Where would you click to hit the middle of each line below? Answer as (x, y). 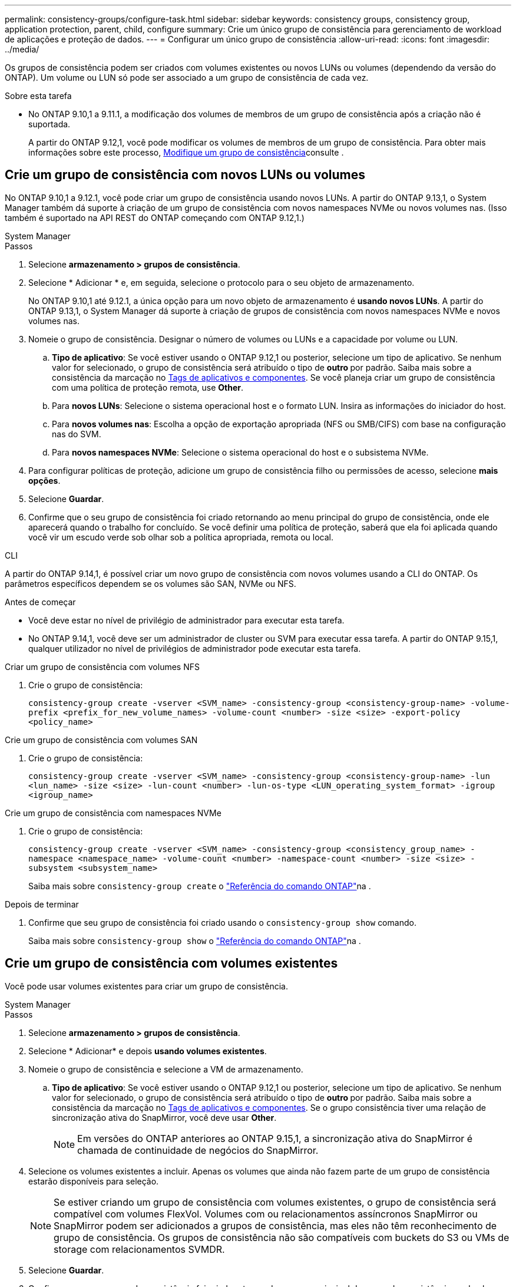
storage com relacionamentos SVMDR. (139, 1249)
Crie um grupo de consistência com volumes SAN (101, 740)
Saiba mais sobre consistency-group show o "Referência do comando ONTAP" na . (195, 940)
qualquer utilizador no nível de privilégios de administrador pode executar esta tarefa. (195, 648)
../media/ (22, 49)
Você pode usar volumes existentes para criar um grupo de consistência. (146, 986)
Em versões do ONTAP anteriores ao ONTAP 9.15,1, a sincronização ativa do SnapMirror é (275, 1138)
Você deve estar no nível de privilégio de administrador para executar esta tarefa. (186, 620)
